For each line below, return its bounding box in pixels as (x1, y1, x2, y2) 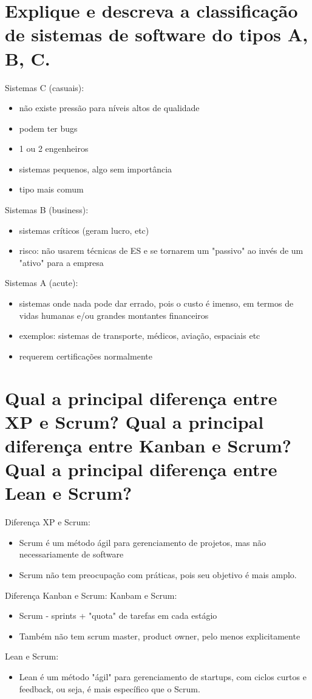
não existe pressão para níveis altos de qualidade (19, 101, 200, 114)
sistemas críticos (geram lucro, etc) (19, 223, 149, 236)
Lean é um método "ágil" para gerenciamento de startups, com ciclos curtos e (19, 670, 307, 683)
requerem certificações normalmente (19, 349, 152, 362)
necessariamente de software (19, 548, 124, 561)
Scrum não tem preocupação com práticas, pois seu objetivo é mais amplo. (19, 568, 297, 581)
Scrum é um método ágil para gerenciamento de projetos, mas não (19, 536, 266, 548)
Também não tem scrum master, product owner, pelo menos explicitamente (19, 629, 300, 642)
